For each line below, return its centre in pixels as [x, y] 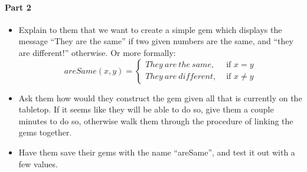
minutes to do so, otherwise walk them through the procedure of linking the [156, 120]
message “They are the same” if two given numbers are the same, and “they [156, 41]
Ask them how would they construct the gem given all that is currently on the [160, 97]
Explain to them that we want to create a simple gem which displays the [150, 29]
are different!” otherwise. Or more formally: [97, 52]
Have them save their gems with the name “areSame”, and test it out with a [157, 152]
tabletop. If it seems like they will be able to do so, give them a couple [146, 109]
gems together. [45, 132]
